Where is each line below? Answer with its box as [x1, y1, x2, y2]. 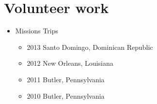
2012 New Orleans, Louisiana [27, 58, 113, 68]
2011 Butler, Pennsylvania [27, 74, 105, 84]
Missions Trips [15, 26, 59, 36]
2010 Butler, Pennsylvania [27, 90, 105, 101]
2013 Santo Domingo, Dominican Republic [27, 42, 153, 52]
